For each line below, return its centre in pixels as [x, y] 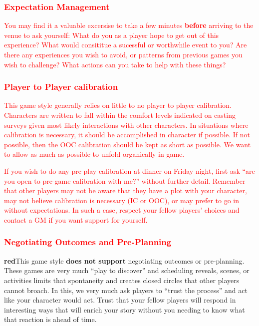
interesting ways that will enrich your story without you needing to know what [125, 309]
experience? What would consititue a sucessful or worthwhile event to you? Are [126, 45]
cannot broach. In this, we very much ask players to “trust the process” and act [126, 290]
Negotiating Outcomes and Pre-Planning [88, 242]
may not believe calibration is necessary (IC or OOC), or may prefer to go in [122, 200]
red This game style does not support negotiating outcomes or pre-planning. [124, 260]
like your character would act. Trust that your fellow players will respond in [120, 300]
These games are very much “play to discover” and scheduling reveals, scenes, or [127, 270]
